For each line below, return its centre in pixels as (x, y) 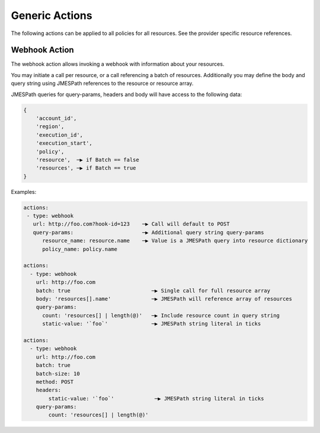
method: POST (55, 382)
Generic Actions (52, 15)
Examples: (24, 192)
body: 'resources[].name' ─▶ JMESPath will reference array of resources (164, 299)
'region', (50, 127)
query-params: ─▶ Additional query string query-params (148, 232)
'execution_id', (59, 135)
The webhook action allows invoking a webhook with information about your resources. (118, 64)
